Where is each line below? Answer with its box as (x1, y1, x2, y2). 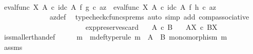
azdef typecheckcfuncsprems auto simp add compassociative (49, 11, 249, 22)
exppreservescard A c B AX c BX (85, 21, 218, 32)
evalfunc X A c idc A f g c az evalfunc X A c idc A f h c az (4, 1, 216, 12)
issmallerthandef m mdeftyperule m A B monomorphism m (4, 31, 227, 42)
